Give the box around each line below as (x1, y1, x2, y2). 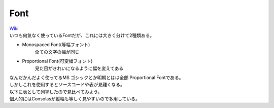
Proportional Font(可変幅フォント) (22, 58, 93, 64)
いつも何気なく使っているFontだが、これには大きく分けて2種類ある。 (9, 32, 155, 38)
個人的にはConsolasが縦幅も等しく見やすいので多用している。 (9, 96, 140, 102)
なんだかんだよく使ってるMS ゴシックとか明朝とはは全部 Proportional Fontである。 (9, 74, 184, 81)
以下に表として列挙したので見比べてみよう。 (9, 89, 102, 95)
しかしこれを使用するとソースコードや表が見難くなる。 (9, 82, 125, 88)
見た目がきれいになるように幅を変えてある (35, 65, 124, 71)
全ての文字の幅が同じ (35, 49, 80, 55)
